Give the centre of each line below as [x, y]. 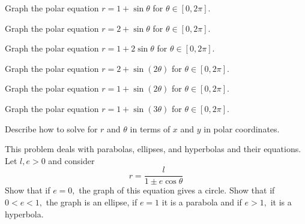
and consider [71, 160]
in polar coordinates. [242, 128]
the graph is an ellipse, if [92, 202]
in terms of [150, 128]
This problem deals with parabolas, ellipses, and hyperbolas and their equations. [153, 149]
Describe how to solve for [51, 128]
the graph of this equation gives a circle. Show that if [177, 190]
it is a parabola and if [202, 202]
